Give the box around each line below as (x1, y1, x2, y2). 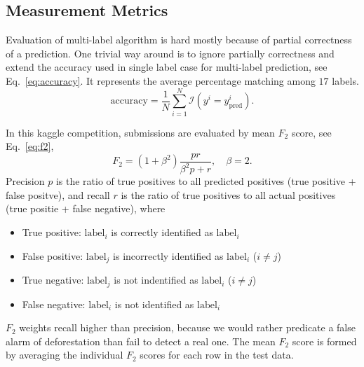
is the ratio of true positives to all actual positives (121, 187, 336, 202)
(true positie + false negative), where (6, 201, 166, 216)
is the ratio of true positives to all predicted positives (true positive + (55, 174, 356, 188)
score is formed (292, 333, 357, 348)
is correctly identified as (111, 225, 213, 240)
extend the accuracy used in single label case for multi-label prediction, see (6, 60, 328, 74)
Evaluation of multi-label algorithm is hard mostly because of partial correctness (6, 32, 352, 47)
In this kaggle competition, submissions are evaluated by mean (6, 125, 275, 139)
